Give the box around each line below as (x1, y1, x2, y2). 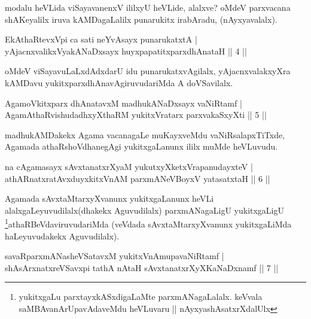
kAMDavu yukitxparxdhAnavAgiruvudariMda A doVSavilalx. (5, 76, 233, 89)
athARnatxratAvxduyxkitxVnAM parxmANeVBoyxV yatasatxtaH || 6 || (5, 172, 270, 184)
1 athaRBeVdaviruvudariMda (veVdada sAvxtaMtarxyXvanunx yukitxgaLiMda (5, 216, 292, 230)
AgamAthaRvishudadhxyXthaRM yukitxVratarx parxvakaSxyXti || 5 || (5, 108, 267, 121)
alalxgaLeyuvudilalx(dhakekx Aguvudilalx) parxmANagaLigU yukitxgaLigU (5, 203, 285, 216)
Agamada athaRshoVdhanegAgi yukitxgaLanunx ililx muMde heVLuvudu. (5, 140, 278, 153)
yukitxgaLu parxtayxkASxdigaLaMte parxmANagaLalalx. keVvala (19, 290, 263, 303)
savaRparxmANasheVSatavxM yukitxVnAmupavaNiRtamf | (5, 250, 224, 262)
